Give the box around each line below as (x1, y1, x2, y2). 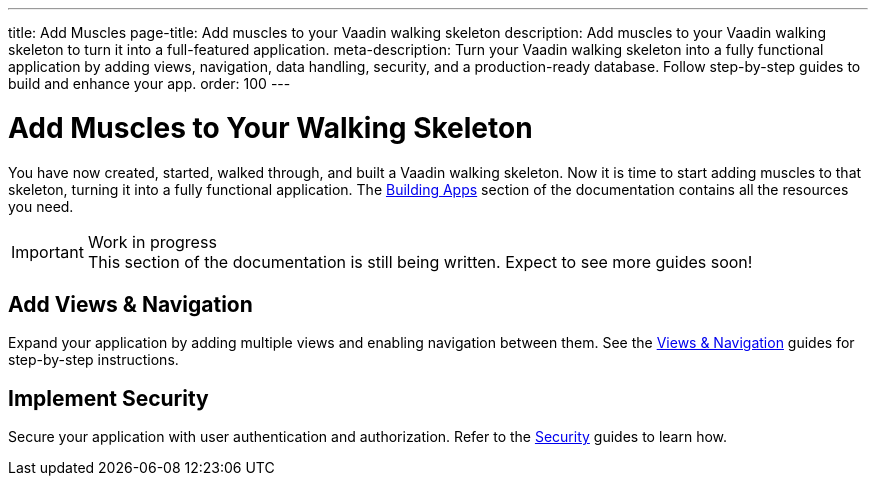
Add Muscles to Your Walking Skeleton (8, 110, 533, 145)
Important (11, 241, 84, 262)
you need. (8, 197, 74, 215)
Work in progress (87, 231, 217, 252)
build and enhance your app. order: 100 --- (8, 75, 291, 92)
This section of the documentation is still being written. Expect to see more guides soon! (87, 251, 753, 272)
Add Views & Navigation (8, 291, 253, 317)
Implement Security (8, 385, 209, 411)
